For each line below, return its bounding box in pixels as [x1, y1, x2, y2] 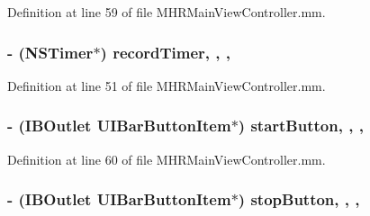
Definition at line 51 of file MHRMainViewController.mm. [7, 76, 326, 94]
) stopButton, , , [238, 188, 360, 211]
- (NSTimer [7, 40, 94, 63]
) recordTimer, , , [100, 40, 231, 63]
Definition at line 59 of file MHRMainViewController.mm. [7, 3, 326, 21]
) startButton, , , [238, 114, 364, 137]
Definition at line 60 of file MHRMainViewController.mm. [7, 149, 326, 168]
